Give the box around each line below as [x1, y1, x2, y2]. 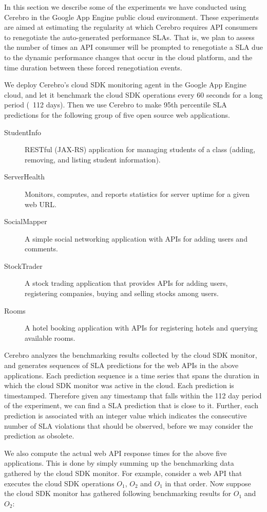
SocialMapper [4, 216, 47, 227]
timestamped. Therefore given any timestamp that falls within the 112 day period [4, 390, 262, 400]
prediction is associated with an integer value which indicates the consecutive [4, 410, 247, 420]
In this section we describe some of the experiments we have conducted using [4, 2, 246, 12]
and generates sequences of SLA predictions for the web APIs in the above [4, 360, 239, 371]
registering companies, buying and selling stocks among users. [25, 288, 219, 299]
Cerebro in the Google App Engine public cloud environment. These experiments [4, 11, 259, 22]
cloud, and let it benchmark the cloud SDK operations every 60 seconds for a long [4, 89, 263, 100]
